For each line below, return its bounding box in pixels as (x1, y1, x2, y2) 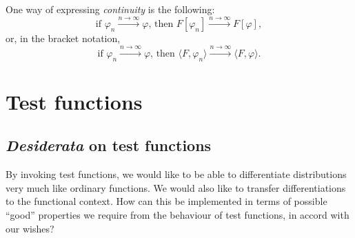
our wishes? (6, 221, 54, 235)
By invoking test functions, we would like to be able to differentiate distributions (6, 167, 347, 181)
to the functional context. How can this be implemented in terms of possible (6, 194, 327, 208)
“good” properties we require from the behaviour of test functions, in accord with (6, 207, 349, 221)
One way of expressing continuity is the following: (6, 2, 215, 16)
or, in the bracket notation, (6, 31, 121, 46)
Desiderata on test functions (6, 135, 212, 156)
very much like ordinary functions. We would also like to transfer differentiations (6, 180, 346, 195)
